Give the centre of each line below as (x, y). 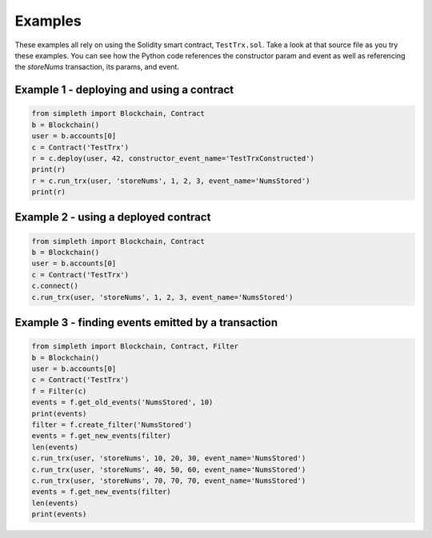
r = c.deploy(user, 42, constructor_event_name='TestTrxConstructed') (173, 158)
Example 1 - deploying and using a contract (124, 90)
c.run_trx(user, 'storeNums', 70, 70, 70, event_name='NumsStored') (169, 480)
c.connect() (55, 286)
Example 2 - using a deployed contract (113, 217)
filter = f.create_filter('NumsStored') (112, 424)
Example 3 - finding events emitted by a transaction (146, 323)
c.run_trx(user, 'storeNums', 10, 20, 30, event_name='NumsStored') (169, 458)
